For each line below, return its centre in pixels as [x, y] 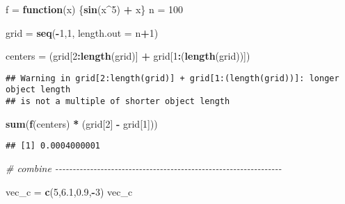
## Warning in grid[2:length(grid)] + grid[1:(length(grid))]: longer [172, 78]
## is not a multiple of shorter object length [118, 102]
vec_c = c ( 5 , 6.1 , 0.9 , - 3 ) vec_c [69, 191]
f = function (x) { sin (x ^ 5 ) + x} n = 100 [94, 9]
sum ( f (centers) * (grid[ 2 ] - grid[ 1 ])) [82, 123]
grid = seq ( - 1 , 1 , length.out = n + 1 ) [82, 32]
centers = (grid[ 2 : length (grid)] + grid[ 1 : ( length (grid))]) [128, 56]
